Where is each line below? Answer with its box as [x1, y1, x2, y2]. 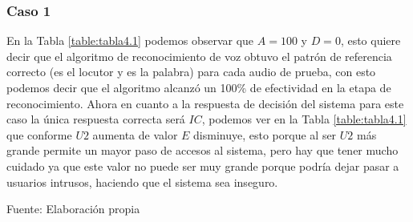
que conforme [6, 126, 72, 143]
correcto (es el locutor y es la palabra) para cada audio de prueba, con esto [6, 63, 376, 80]
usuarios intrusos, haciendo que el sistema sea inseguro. [6, 173, 278, 190]
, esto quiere [340, 32, 401, 49]
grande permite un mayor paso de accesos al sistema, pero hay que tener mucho [6, 142, 399, 159]
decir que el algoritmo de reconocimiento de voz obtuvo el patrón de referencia [6, 47, 392, 64]
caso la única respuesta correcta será [6, 111, 185, 127]
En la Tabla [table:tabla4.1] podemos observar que [6, 32, 254, 49]
